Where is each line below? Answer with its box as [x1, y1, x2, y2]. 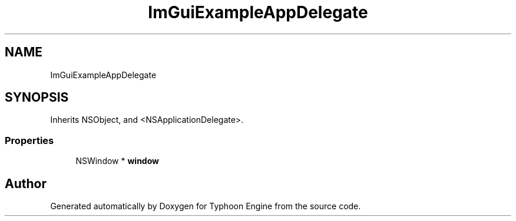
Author [5, 176, 47, 191]
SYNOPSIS [5, 90, 69, 105]
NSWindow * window [75, 156, 159, 166]
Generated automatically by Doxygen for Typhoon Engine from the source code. [50, 201, 361, 212]
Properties [5, 134, 54, 146]
